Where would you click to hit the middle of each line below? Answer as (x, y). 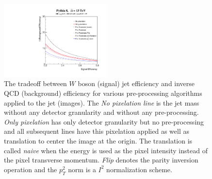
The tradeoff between (35, 83)
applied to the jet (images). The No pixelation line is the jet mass (102, 102)
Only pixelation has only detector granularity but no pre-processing (104, 121)
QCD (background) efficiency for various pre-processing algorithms (103, 93)
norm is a (82, 169)
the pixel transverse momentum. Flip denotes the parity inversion (101, 160)
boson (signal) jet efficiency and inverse (136, 83)
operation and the (31, 169)
